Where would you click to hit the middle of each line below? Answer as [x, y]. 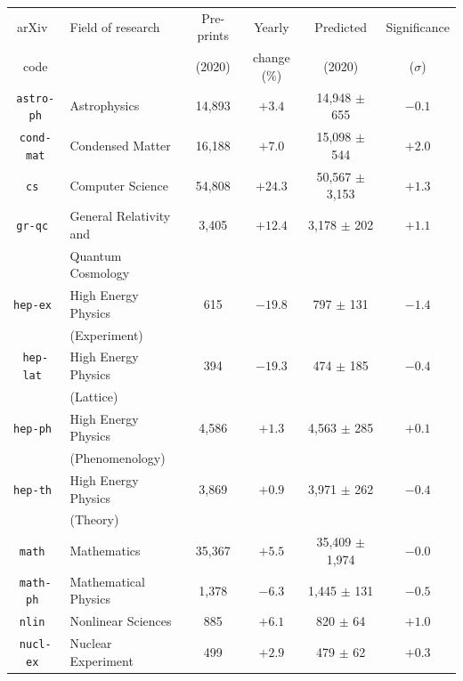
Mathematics [105, 551]
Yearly [272, 26]
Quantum [96, 255]
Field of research [115, 26]
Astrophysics [105, 105]
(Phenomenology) [118, 458]
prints [213, 35]
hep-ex [32, 305]
